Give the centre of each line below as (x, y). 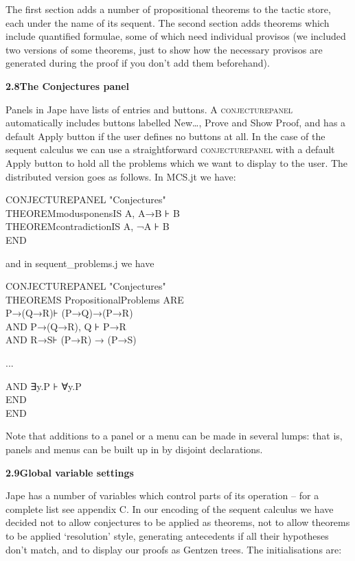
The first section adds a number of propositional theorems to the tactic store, (168, 9)
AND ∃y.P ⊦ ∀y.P (44, 386)
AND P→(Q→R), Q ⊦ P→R (66, 326)
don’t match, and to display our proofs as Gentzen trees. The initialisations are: (174, 549)
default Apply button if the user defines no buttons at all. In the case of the (165, 136)
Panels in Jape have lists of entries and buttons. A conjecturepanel (149, 109)
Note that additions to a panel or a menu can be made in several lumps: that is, (174, 436)
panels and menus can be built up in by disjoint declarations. (134, 449)
